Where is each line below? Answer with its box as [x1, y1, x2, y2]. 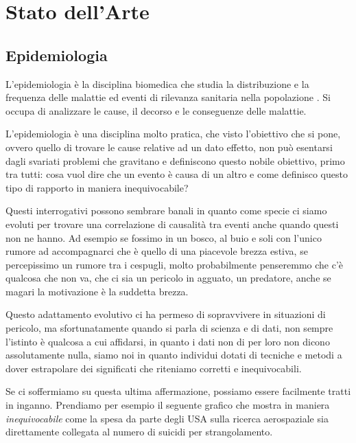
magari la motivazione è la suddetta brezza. [5, 284, 189, 298]
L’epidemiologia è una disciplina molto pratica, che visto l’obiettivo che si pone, [5, 126, 341, 141]
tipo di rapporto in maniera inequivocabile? [5, 180, 189, 194]
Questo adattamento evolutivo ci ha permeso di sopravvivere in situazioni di [5, 307, 326, 321]
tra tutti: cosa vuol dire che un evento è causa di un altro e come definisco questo [5, 167, 348, 181]
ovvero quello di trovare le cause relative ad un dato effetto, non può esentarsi [5, 139, 333, 154]
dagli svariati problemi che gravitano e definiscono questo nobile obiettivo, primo [5, 153, 345, 168]
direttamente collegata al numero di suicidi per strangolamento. [5, 424, 273, 439]
